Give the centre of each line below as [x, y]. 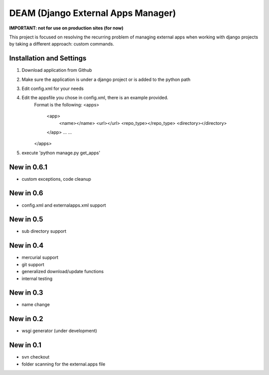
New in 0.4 [26, 245]
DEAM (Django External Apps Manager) [93, 13]
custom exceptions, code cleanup [57, 179]
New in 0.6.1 [28, 167]
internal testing [37, 278]
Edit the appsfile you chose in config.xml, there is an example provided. [95, 98]
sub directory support [44, 231]
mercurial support [40, 258]
